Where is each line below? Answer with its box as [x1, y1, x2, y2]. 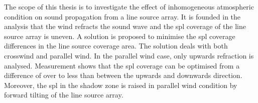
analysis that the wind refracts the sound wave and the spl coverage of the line [4, 21, 246, 31]
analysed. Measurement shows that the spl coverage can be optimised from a [4, 60, 240, 70]
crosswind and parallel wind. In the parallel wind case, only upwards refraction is [4, 50, 254, 60]
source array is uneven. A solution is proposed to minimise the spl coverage [4, 30, 235, 41]
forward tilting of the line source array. [4, 89, 123, 100]
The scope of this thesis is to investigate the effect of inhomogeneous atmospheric [4, 1, 254, 11]
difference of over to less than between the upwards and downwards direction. [4, 70, 242, 80]
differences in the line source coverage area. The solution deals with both [4, 40, 228, 51]
